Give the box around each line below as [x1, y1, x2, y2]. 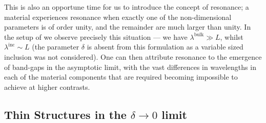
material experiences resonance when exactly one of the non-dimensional [4, 11, 232, 22]
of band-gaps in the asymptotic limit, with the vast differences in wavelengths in [4, 61, 256, 72]
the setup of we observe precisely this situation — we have [4, 31, 188, 42]
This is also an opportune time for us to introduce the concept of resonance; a [4, 2, 249, 12]
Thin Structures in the [4, 106, 127, 122]
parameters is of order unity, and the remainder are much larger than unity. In [4, 21, 251, 32]
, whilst [220, 31, 243, 42]
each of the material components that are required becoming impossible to [4, 71, 238, 82]
